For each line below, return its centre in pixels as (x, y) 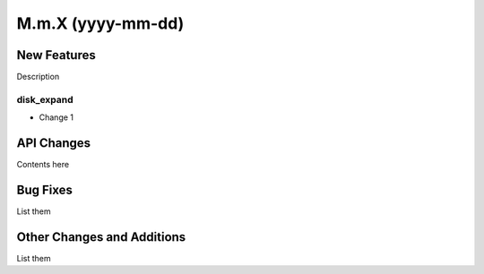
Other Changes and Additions (101, 237)
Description (38, 77)
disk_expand (45, 99)
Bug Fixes (45, 189)
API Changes (54, 143)
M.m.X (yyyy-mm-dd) (100, 23)
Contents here (43, 165)
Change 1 (56, 117)
